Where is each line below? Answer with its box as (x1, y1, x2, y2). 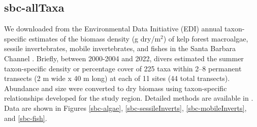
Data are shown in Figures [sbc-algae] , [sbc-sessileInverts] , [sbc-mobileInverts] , (4, 102, 247, 113)
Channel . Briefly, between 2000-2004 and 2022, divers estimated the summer (4, 53, 244, 63)
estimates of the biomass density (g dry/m (28, 33, 161, 44)
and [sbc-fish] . (4, 112, 47, 123)
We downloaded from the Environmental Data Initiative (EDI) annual (4, 23, 222, 34)
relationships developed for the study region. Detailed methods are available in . (4, 93, 253, 103)
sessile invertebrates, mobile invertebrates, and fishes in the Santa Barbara (4, 43, 236, 54)
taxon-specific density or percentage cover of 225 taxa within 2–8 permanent (4, 63, 242, 73)
